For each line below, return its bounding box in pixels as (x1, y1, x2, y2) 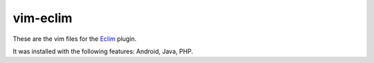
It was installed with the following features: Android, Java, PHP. (12, 47, 193, 55)
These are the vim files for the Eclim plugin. (12, 35, 137, 43)
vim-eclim (12, 10, 73, 26)
